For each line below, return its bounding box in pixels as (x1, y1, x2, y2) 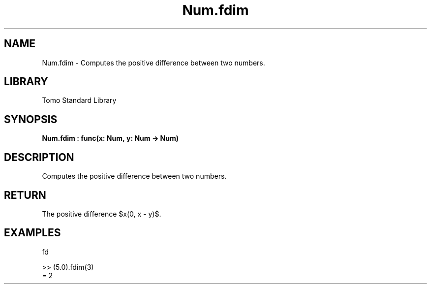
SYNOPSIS (4, 113, 58, 126)
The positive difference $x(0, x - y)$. (42, 209, 161, 218)
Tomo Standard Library (42, 96, 117, 105)
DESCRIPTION (4, 151, 74, 163)
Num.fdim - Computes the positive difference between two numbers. (42, 58, 265, 67)
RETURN (4, 189, 46, 201)
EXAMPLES (4, 226, 61, 239)
